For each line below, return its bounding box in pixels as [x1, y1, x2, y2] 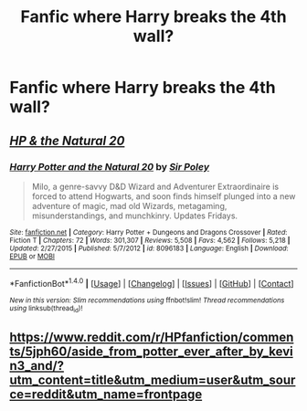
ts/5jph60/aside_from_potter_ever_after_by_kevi [9, 344, 294, 360]
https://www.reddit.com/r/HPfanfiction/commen [9, 330, 294, 345]
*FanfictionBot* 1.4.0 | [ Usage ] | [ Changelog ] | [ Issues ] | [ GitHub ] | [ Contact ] [9, 276, 294, 289]
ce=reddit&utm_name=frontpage [9, 386, 203, 403]
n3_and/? [9, 358, 65, 374]
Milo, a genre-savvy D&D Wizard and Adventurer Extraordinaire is [31, 181, 280, 192]
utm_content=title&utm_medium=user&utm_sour [9, 373, 296, 388]
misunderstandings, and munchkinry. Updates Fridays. [31, 210, 238, 221]
